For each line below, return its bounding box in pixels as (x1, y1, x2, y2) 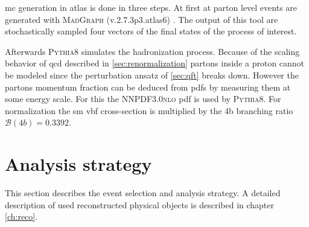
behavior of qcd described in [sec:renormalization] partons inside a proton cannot (5, 57, 305, 69)
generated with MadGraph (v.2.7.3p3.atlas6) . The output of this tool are (5, 13, 278, 25)
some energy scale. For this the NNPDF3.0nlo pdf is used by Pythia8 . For (5, 92, 281, 105)
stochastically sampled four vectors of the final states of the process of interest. (5, 25, 297, 37)
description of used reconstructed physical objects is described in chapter (5, 198, 275, 211)
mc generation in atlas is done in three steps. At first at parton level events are (5, 1, 298, 13)
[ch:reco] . (5, 210, 38, 223)
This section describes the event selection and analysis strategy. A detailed (5, 187, 281, 199)
